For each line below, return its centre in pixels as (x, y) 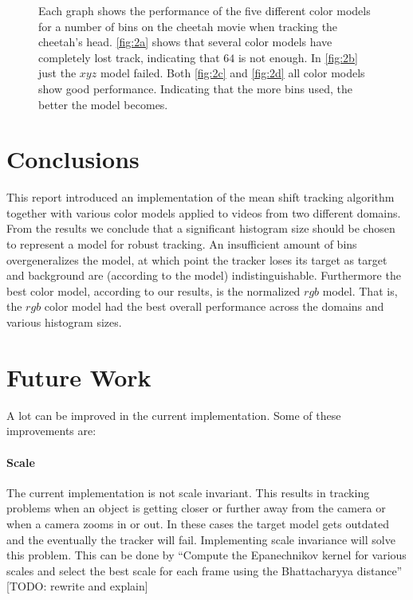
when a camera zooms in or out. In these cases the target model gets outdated (198, 523)
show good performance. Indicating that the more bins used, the (195, 88)
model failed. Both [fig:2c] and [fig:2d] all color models (232, 73)
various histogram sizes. (64, 322)
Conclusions (73, 159)
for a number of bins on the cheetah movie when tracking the (188, 26)
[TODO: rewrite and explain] (77, 586)
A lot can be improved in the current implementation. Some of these (174, 415)
